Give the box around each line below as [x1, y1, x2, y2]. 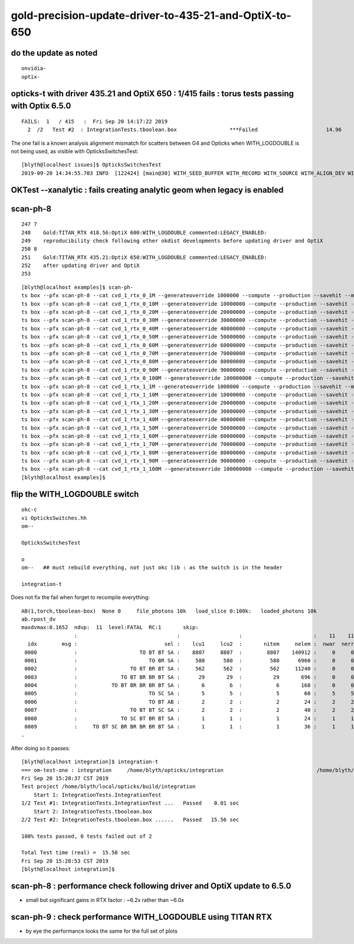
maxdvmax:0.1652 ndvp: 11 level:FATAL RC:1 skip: [21, 624, 199, 631]
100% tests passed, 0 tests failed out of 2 [21, 833, 153, 839]
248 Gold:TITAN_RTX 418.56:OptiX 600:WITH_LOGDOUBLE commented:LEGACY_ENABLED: [21, 229, 267, 236]
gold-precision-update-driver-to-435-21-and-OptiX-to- [11, 9, 291, 22]
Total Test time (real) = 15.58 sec [21, 849, 131, 856]
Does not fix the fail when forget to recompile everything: [11, 594, 150, 601]
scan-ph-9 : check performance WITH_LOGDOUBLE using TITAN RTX [11, 912, 273, 922]
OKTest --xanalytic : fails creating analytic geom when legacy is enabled [11, 185, 284, 195]
